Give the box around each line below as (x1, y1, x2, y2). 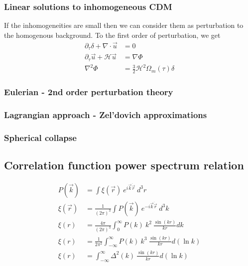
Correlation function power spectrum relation (4, 157, 244, 173)
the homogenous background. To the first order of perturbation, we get (4, 29, 221, 40)
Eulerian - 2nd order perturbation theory (4, 86, 173, 98)
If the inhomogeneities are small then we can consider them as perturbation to (4, 20, 244, 30)
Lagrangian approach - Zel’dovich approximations (4, 108, 207, 121)
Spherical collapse (4, 131, 77, 143)
